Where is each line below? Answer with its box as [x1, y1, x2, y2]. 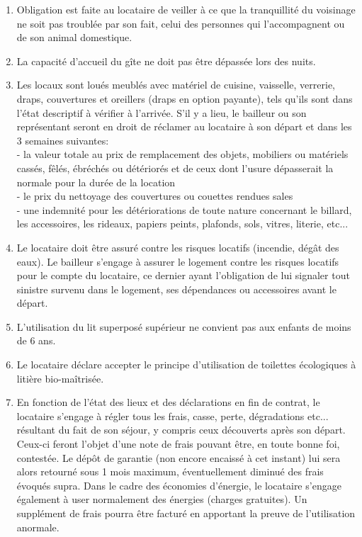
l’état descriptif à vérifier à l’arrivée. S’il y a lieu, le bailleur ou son [16, 105, 307, 120]
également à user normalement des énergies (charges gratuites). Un [16, 492, 307, 507]
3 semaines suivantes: [16, 132, 109, 147]
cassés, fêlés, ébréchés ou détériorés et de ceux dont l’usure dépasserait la [16, 160, 334, 175]
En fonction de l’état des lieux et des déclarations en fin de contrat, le [16, 395, 320, 409]
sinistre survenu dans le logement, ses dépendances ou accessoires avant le [16, 281, 336, 296]
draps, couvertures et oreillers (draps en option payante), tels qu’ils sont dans [16, 91, 353, 106]
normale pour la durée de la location [16, 174, 176, 189]
